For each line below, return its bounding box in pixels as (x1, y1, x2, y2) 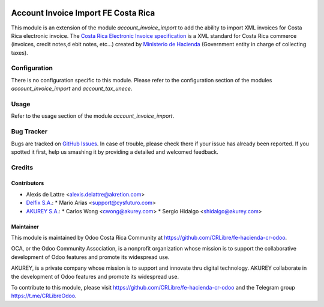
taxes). (11, 49, 28, 56)
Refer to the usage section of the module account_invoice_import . (11, 112, 175, 120)
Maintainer (11, 223, 39, 230)
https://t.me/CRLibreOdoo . (11, 292, 77, 300)
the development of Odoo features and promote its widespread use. (11, 273, 179, 280)
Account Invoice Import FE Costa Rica (11, 8, 155, 18)
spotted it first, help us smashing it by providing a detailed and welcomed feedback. (11, 148, 218, 156)
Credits (11, 163, 33, 171)
